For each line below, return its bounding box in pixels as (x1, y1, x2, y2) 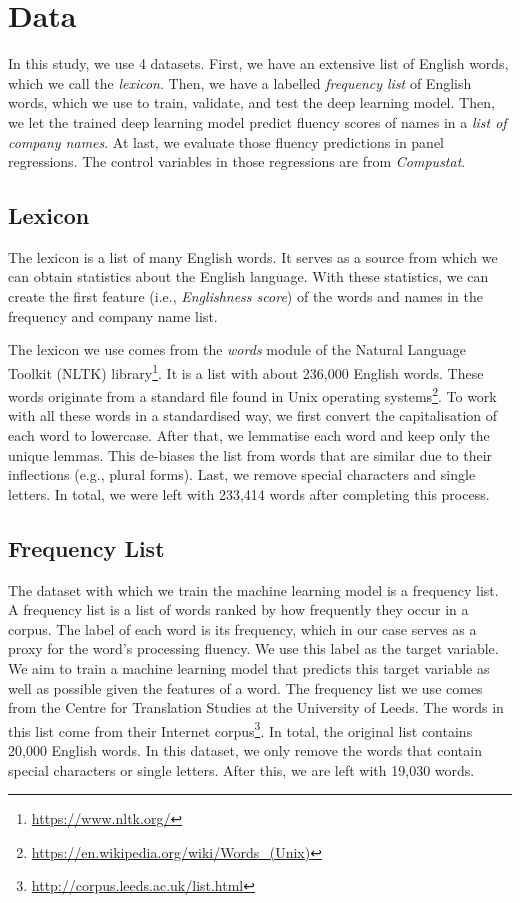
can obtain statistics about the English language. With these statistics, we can (8, 266, 489, 287)
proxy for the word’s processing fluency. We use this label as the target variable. (8, 638, 499, 659)
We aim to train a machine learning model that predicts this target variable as (8, 657, 490, 678)
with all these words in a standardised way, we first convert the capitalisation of (8, 405, 498, 426)
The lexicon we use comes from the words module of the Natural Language (8, 339, 467, 360)
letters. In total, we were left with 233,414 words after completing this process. (8, 483, 490, 504)
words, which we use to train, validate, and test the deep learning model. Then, (8, 92, 495, 113)
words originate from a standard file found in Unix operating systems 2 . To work (8, 383, 497, 406)
